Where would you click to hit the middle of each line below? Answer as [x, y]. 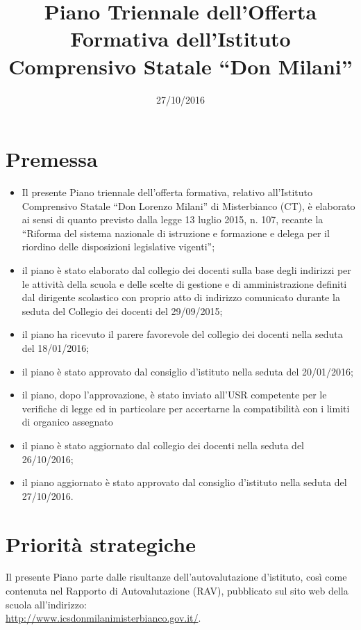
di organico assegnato [67, 422]
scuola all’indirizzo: [46, 604]
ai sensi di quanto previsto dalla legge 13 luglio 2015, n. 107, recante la [173, 219]
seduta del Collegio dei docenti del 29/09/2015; [122, 310]
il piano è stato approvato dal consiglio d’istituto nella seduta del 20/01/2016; [187, 371]
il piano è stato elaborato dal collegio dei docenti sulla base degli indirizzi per [186, 270]
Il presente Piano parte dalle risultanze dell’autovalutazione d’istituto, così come [176, 577]
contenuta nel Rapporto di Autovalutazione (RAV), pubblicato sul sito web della [177, 591]
